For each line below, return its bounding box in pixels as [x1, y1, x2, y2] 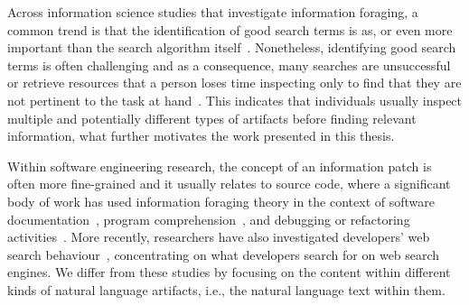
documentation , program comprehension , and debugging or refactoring [7, 209, 410, 228]
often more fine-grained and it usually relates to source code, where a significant [7, 174, 451, 193]
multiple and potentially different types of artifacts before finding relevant [7, 108, 417, 127]
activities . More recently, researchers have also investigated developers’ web [7, 227, 430, 246]
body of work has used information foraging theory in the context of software [7, 191, 435, 210]
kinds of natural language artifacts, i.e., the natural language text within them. [7, 280, 446, 299]
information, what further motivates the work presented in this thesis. [7, 126, 395, 145]
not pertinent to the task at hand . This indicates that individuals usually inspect [7, 90, 463, 109]
